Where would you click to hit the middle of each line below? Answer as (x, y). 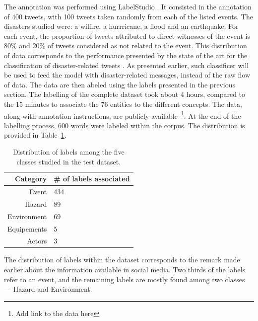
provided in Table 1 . (35, 135)
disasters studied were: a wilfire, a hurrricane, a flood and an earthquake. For (121, 26)
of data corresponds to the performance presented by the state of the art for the (126, 55)
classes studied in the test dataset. (69, 161)
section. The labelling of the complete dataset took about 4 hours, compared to (125, 94)
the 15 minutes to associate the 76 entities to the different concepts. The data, (123, 104)
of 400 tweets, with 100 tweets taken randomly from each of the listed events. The (129, 16)
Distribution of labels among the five (68, 151)
